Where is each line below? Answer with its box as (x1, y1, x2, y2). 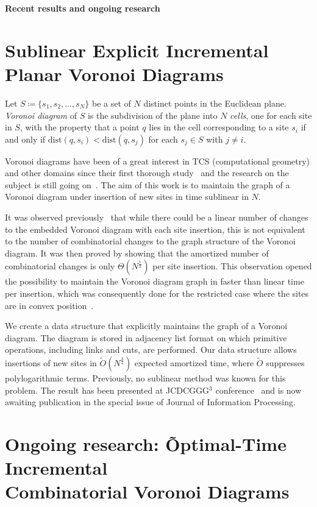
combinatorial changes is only (5, 260, 115, 272)
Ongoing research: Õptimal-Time (5, 431, 287, 456)
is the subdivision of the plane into (87, 108, 218, 121)
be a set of (91, 96, 131, 109)
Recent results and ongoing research (5, 2, 160, 14)
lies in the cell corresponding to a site (149, 121, 289, 133)
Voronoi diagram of (5, 108, 77, 121)
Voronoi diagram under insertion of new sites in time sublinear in (5, 190, 249, 203)
